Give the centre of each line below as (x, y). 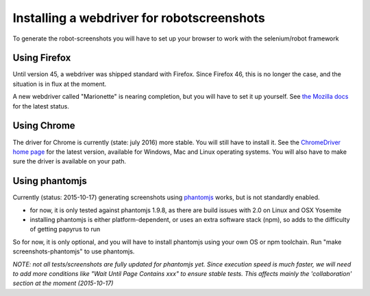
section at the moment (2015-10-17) (63, 283)
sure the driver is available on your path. (70, 161)
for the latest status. (41, 106)
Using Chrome (44, 126)
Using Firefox (42, 58)
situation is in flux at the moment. (60, 84)
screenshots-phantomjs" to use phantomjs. (74, 251)
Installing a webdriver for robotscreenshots (139, 18)
